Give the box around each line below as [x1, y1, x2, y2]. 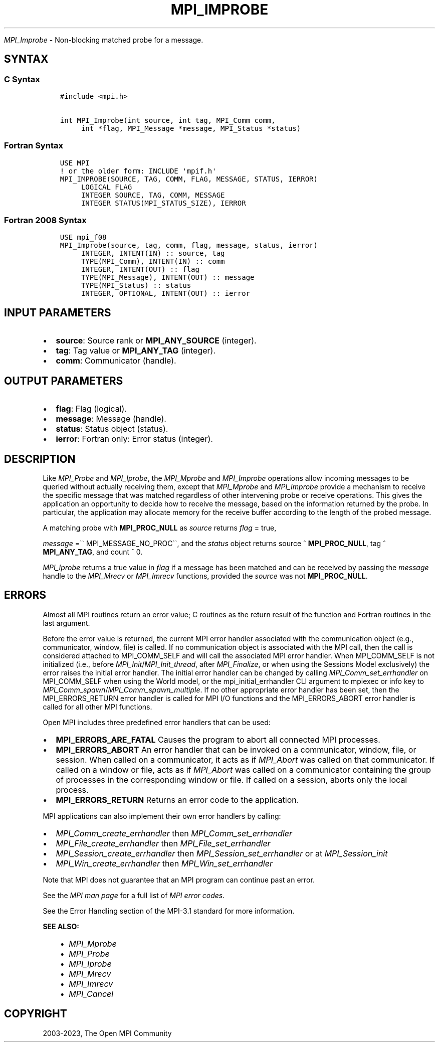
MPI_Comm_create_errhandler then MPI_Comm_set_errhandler [56, 828, 293, 838]
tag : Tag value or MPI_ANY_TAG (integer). [56, 345, 216, 356]
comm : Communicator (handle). [56, 356, 176, 366]
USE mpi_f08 [60, 233, 107, 242]
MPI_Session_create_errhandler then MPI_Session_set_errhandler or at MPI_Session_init [56, 848, 388, 858]
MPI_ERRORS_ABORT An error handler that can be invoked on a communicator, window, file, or [56, 744, 416, 755]
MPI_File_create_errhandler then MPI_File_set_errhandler [56, 838, 271, 848]
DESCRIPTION [4, 452, 76, 465]
